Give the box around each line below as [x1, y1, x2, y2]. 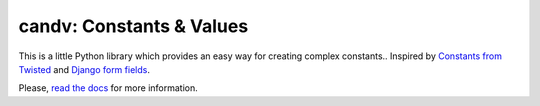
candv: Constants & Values [18, 15, 249, 37]
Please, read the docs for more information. [18, 82, 199, 94]
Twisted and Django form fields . [18, 63, 150, 75]
